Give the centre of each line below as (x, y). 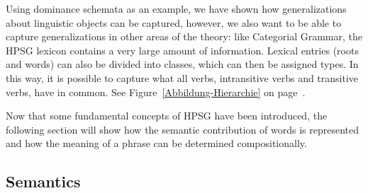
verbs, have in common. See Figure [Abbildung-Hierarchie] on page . (156, 92)
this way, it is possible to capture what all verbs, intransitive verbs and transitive (182, 77)
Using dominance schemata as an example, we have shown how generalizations (176, 8)
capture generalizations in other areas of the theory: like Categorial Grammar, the (184, 36)
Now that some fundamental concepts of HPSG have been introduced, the (167, 116)
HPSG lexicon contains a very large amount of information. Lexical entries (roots (182, 50)
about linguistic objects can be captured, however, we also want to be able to (174, 22)
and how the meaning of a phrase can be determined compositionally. (156, 143)
